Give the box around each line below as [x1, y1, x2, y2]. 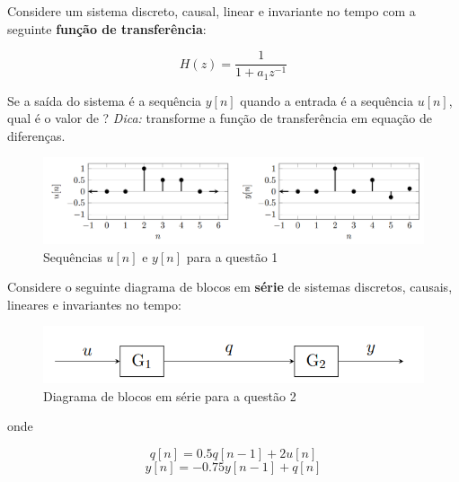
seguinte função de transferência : [7, 19, 207, 38]
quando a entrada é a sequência [240, 91, 413, 110]
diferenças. [7, 126, 66, 145]
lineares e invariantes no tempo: [7, 294, 181, 313]
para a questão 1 [186, 247, 278, 266]
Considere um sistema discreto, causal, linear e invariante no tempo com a [7, 2, 416, 20]
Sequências [43, 247, 102, 266]
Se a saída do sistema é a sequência [7, 91, 202, 110]
